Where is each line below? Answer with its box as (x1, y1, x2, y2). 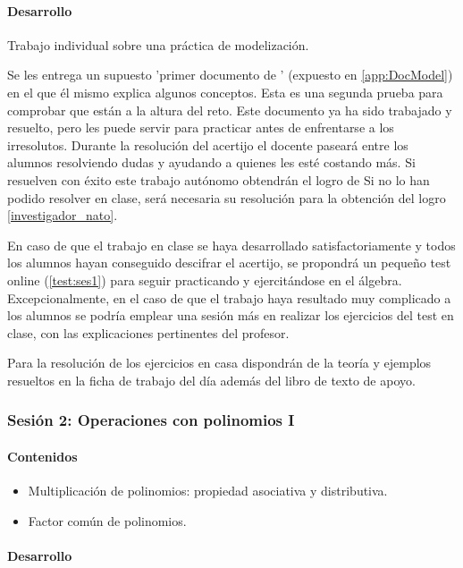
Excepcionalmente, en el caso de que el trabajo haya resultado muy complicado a (7, 288, 451, 307)
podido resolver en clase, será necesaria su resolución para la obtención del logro (7, 188, 446, 207)
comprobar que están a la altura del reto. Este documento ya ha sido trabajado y (7, 100, 452, 119)
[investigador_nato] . (7, 206, 118, 225)
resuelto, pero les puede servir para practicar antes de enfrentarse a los (7, 118, 394, 137)
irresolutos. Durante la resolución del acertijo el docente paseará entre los (7, 135, 408, 154)
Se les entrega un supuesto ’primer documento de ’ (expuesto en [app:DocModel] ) (7, 65, 453, 84)
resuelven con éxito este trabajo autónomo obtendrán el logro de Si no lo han (7, 170, 430, 189)
